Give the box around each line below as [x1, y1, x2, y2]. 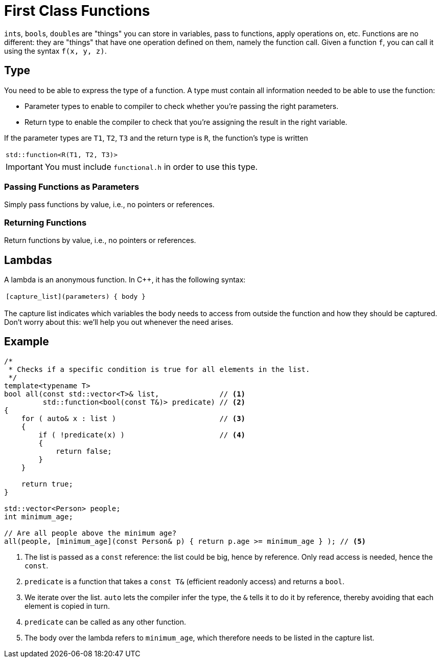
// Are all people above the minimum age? [4, 528, 177, 537]
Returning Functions [4, 217, 87, 228]
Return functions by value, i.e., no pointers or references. [4, 236, 196, 245]
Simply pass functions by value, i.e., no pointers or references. [4, 200, 215, 209]
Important [6, 161, 43, 172]
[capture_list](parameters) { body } [6, 292, 146, 300]
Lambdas [4, 253, 52, 267]
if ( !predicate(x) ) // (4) [38, 430, 246, 439]
